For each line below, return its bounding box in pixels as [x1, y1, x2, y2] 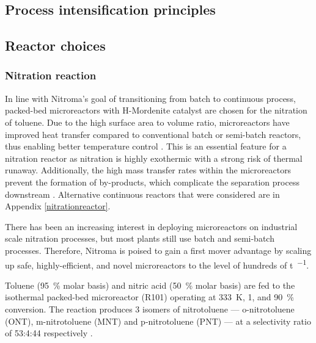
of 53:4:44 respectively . [5, 327, 93, 339]
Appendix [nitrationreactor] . [5, 200, 111, 212]
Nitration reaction [5, 68, 97, 83]
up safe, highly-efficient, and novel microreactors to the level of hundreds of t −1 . [5, 256, 309, 271]
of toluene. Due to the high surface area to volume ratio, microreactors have [5, 115, 290, 128]
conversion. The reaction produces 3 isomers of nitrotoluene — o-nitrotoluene [5, 302, 295, 315]
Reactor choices [5, 36, 106, 55]
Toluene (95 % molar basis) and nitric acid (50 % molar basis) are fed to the [5, 278, 295, 291]
